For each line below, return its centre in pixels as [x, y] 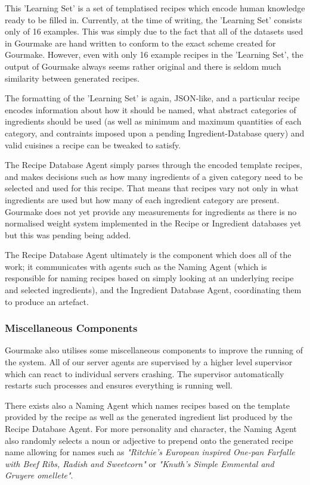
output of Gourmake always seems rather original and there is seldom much [143, 66]
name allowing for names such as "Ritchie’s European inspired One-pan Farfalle [150, 452]
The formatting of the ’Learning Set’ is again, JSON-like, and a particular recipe [152, 98]
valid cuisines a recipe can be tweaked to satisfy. [93, 144]
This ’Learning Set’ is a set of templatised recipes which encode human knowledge [155, 8]
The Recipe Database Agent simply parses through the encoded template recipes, [154, 165]
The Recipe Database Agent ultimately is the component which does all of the [148, 255]
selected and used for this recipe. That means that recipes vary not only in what [152, 188]
